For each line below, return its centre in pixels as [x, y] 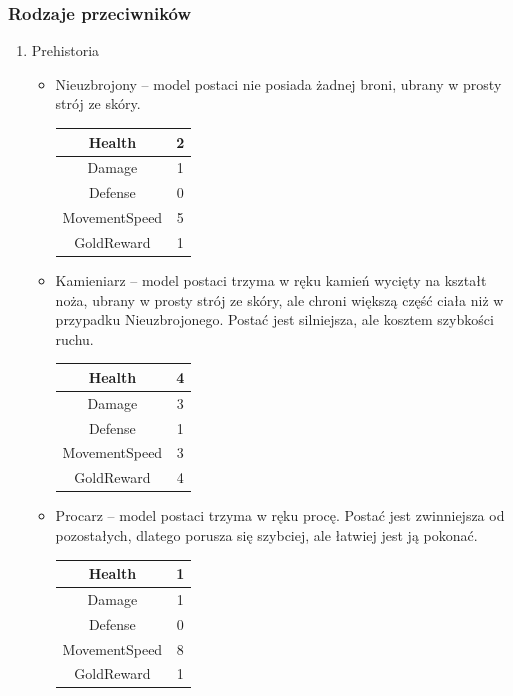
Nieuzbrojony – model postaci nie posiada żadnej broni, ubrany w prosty [278, 83]
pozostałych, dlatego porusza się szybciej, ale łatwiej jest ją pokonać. [266, 534]
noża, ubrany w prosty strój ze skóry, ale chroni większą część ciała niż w [279, 299]
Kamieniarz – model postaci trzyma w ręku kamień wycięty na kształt [271, 279]
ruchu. [74, 338]
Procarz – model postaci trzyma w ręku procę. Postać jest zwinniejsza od [280, 515]
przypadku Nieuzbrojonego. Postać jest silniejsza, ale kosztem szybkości [274, 319]
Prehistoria [65, 50]
